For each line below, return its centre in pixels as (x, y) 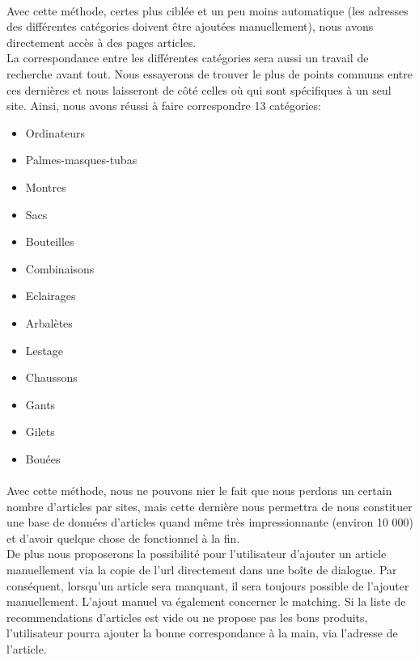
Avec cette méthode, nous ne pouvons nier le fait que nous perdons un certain (199, 491)
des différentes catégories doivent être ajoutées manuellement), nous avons (190, 26)
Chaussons (51, 377)
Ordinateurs (55, 132)
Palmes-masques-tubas (81, 160)
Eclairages (51, 296)
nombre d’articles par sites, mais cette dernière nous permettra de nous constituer (209, 506)
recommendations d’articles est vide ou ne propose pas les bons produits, (187, 617)
